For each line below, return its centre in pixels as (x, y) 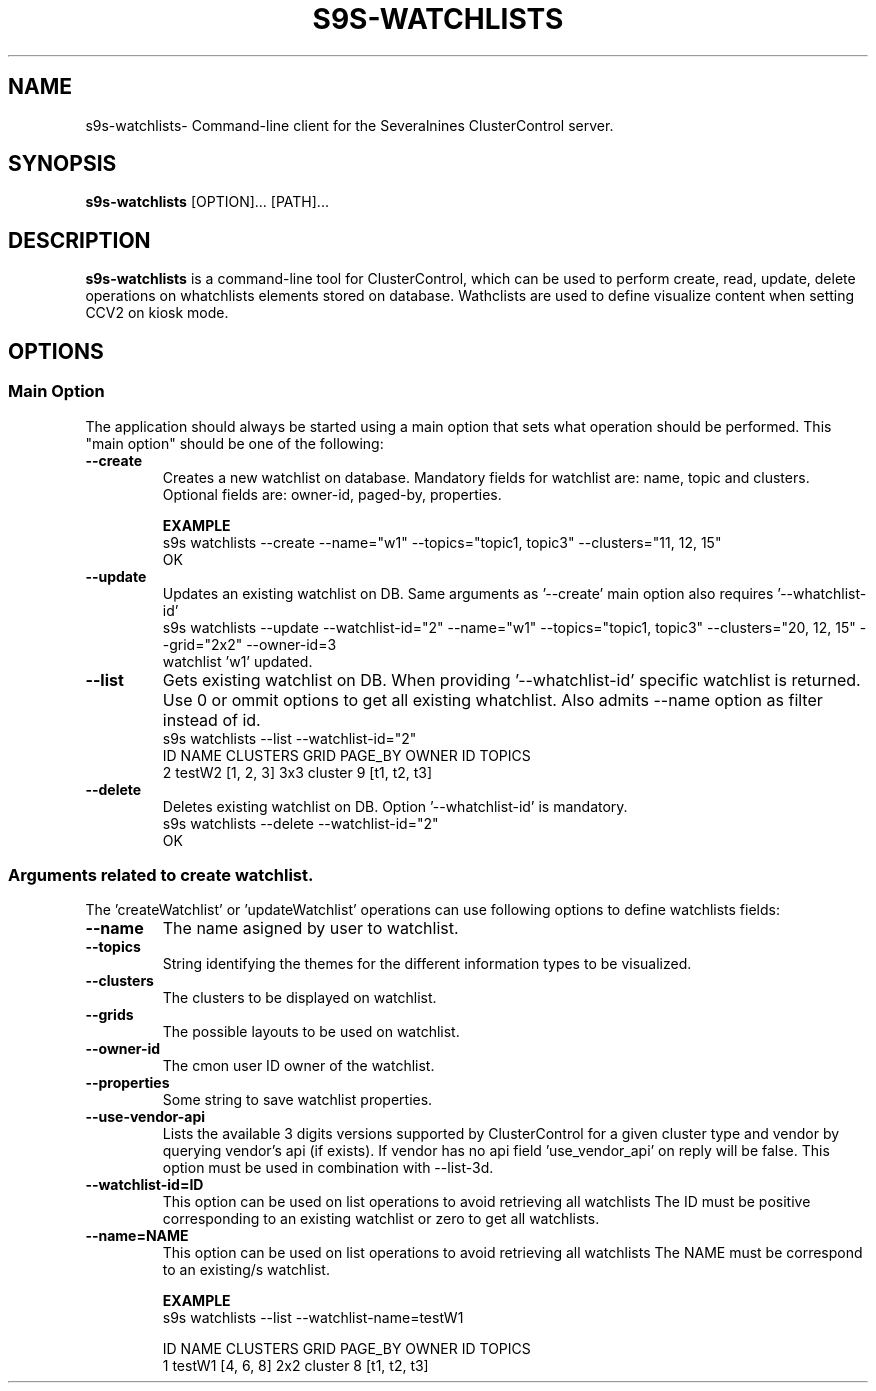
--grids (109, 1015)
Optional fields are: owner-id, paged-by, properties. (332, 494)
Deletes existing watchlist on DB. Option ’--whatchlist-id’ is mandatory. (395, 806)
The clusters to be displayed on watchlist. (299, 998)
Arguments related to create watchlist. (161, 874)
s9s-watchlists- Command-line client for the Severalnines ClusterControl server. (349, 125)
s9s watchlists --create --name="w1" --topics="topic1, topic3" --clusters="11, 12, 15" (442, 542)
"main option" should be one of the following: (234, 443)
